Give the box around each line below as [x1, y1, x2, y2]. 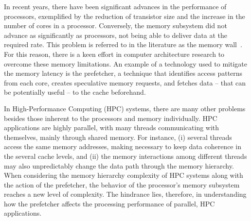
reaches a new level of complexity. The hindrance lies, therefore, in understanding [4, 189, 247, 199]
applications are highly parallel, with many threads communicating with [4, 122, 219, 133]
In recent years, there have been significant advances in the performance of [4, 1, 227, 11]
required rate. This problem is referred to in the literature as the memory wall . [4, 39, 242, 50]
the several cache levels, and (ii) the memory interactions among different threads [4, 151, 247, 161]
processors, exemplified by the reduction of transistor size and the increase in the [4, 11, 245, 21]
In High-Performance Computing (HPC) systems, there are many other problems [4, 103, 246, 113]
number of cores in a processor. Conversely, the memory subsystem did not [4, 20, 227, 31]
